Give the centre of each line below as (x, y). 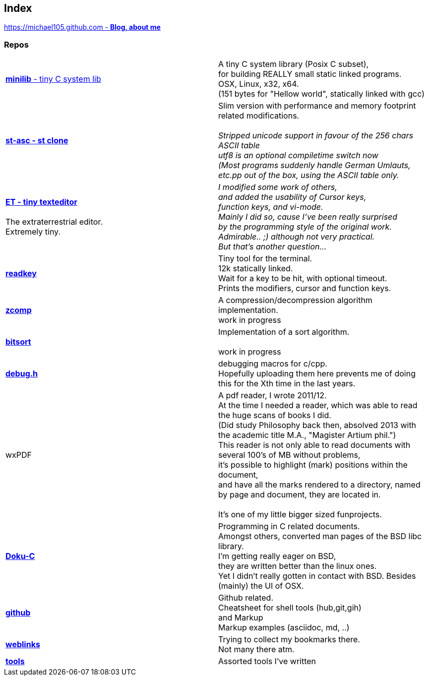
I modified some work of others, (278, 187)
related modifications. (259, 116)
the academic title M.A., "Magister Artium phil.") (307, 435)
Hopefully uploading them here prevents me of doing (317, 374)
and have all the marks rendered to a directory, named (319, 485)
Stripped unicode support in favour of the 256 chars (316, 136)
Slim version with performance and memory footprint (317, 106)
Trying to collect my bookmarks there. (289, 640)
